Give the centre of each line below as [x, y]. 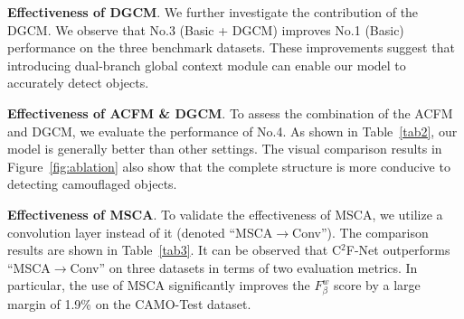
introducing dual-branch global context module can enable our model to [207, 65]
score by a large [377, 285]
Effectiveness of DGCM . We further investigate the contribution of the [213, 12]
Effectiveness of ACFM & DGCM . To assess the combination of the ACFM [230, 113]
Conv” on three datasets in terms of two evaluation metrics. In [244, 267]
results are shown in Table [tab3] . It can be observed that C [175, 250]
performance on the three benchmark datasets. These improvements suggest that [231, 47]
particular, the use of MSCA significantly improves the [159, 285]
